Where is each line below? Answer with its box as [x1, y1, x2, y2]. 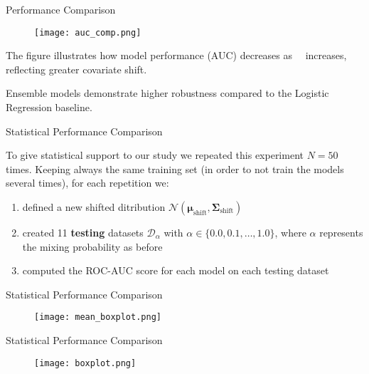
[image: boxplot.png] [34, 358, 137, 368]
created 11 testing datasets [22, 225, 144, 239]
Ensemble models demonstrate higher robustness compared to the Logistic [6, 85, 329, 100]
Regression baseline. [6, 100, 92, 115]
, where [274, 225, 306, 239]
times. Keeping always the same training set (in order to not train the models [6, 161, 344, 176]
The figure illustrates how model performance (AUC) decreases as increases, [6, 48, 347, 63]
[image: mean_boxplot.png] [34, 312, 161, 323]
